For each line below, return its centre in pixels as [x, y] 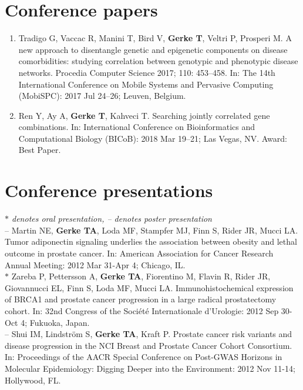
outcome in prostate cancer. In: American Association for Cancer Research [139, 253]
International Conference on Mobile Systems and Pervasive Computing [146, 84]
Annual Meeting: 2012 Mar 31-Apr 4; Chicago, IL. [95, 264]
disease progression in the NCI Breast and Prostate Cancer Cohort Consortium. [149, 345]
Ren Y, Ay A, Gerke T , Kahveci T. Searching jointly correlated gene [144, 115]
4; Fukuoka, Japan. [55, 322]
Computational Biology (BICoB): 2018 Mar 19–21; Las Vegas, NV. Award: [153, 138]
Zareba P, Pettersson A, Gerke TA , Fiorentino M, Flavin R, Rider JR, [141, 276]
